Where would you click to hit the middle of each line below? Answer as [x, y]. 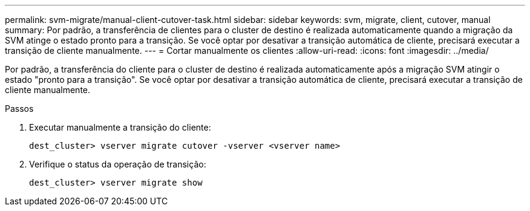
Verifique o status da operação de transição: [118, 164]
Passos [19, 109]
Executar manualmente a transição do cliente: [120, 127]
